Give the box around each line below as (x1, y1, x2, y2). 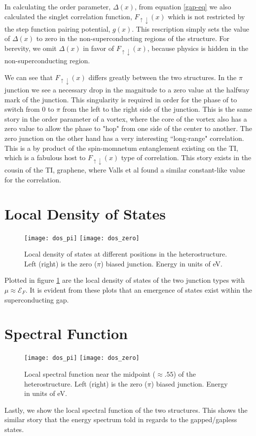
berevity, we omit (4, 43, 57, 53)
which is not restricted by (168, 11, 245, 21)
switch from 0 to (4, 104, 54, 114)
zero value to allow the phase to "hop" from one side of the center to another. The (4, 123, 252, 133)
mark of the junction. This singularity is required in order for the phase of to (4, 94, 237, 104)
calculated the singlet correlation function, (4, 11, 132, 21)
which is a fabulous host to (4, 152, 86, 163)
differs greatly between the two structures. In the (88, 72, 237, 82)
